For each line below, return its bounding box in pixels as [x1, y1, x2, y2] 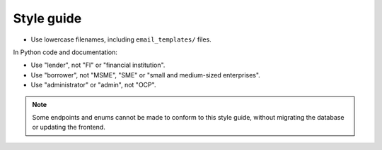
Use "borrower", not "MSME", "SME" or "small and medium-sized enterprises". [30, 70, 261, 79]
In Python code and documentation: [13, 48, 118, 56]
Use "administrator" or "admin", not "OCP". [30, 81, 156, 89]
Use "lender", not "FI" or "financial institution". [30, 61, 166, 70]
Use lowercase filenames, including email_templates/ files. [30, 35, 212, 44]
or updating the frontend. [32, 123, 105, 132]
